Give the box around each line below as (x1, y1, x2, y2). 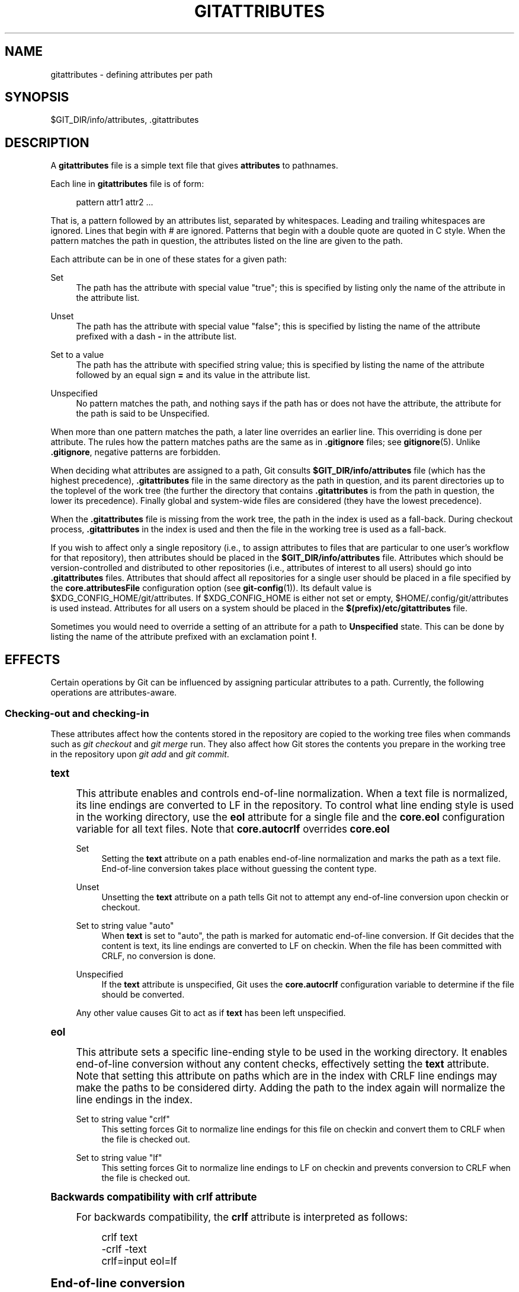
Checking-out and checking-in (5, 707, 149, 719)
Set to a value (50, 350, 104, 360)
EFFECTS (5, 652, 60, 667)
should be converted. (101, 989, 185, 999)
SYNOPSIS (5, 90, 69, 105)
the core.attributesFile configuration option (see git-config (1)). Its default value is (50, 583, 372, 593)
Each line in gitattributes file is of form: (50, 179, 204, 189)
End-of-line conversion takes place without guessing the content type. (101, 863, 377, 874)
